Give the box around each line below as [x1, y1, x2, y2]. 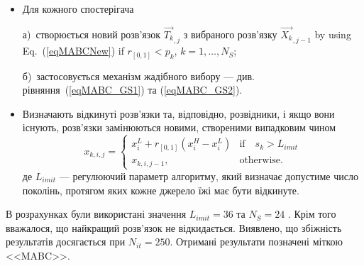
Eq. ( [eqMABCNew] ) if [22, 43, 124, 58]
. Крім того [287, 206, 336, 221]
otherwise [239, 155, 281, 166]
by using [314, 26, 351, 41]
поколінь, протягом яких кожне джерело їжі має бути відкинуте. [22, 182, 299, 197]
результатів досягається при [6, 234, 126, 249]
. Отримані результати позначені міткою [170, 234, 343, 249]
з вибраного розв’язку [183, 26, 277, 41]
